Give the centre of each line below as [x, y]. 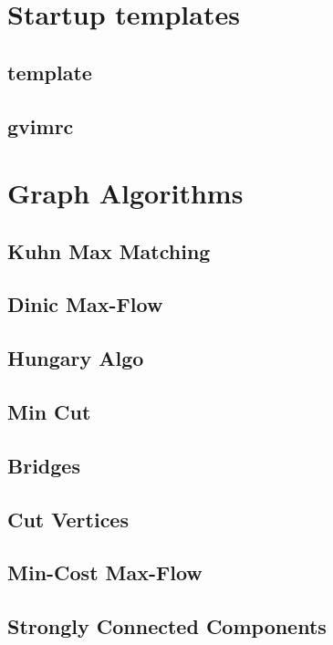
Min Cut [49, 412]
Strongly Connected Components [167, 626]
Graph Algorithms [125, 193]
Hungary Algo [76, 358]
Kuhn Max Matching [109, 250]
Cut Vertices [68, 519]
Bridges [44, 465]
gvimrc [41, 125]
